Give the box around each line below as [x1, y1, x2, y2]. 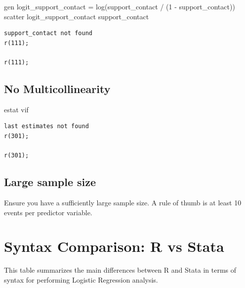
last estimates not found [4, 123, 89, 130]
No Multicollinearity [4, 81, 111, 96]
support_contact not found [4, 30, 92, 37]
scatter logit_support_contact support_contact [4, 11, 149, 21]
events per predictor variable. [4, 207, 92, 217]
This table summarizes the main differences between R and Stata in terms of [4, 265, 237, 275]
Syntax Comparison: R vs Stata [4, 236, 224, 256]
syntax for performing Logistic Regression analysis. [4, 274, 158, 285]
